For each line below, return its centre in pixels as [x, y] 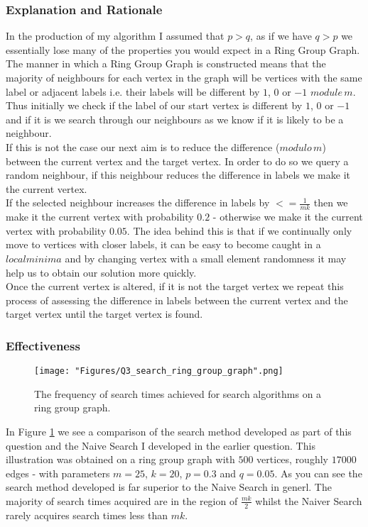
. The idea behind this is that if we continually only [239, 230]
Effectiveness [43, 345]
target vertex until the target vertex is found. [104, 314]
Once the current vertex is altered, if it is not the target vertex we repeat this [175, 286]
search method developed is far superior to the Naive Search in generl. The [169, 487]
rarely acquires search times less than [87, 515]
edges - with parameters [58, 473]
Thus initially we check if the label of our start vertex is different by [154, 105]
